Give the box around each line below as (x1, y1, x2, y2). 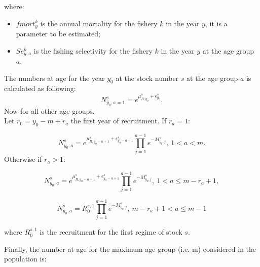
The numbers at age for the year (4, 72, 105, 83)
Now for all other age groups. (4, 105, 95, 116)
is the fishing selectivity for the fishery (33, 45, 153, 56)
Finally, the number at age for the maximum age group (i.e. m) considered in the (4, 243, 256, 254)
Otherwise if (4, 154, 42, 164)
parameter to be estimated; (16, 28, 100, 39)
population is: (4, 253, 47, 264)
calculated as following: (4, 83, 76, 94)
